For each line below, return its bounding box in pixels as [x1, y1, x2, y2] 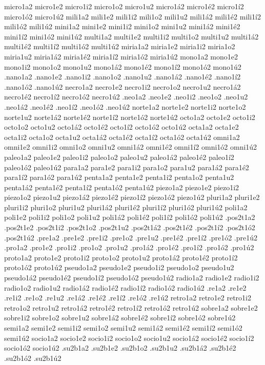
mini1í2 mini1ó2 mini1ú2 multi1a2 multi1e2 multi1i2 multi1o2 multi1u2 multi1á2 [4, 31, 259, 42]
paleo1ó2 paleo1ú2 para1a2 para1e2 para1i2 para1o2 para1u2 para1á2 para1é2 [4, 161, 249, 172]
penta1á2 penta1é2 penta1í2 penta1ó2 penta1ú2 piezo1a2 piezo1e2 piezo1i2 [4, 181, 239, 192]
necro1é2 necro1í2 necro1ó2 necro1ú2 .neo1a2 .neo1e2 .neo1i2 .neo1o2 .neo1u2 [4, 91, 248, 102]
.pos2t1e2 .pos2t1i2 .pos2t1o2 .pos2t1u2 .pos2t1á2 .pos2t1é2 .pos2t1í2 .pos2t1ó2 [4, 222, 255, 233]
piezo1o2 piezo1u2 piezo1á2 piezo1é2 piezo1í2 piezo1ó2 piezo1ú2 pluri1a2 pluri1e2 [4, 192, 260, 202]
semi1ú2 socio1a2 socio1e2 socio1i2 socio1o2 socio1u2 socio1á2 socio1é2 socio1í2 [4, 332, 254, 343]
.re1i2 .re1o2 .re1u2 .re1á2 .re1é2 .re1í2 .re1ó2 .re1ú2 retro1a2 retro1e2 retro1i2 [4, 292, 251, 303]
